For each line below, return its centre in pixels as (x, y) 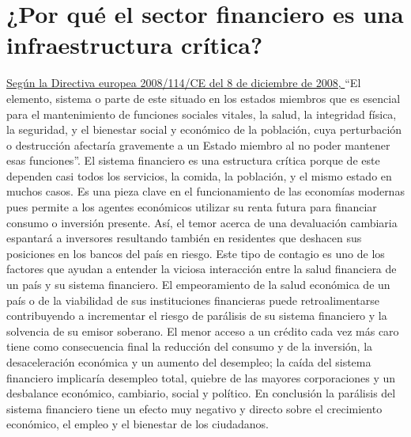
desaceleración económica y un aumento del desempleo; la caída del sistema (189, 362)
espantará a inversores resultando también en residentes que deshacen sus (184, 238)
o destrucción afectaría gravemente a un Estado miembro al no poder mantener (198, 144)
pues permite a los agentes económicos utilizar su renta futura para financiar (192, 207)
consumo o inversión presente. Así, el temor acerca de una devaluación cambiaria (202, 222)
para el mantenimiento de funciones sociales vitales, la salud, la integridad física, (202, 114)
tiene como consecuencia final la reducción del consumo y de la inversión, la (190, 346)
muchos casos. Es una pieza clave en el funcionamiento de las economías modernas (205, 191)
